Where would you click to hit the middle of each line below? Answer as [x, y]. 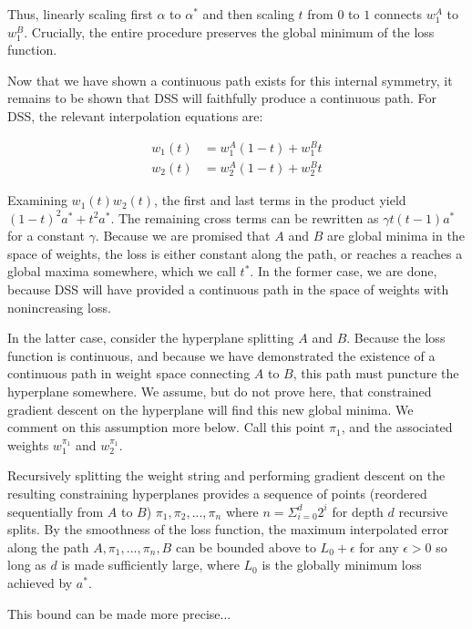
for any [379, 547]
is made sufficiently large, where [150, 565]
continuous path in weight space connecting [129, 373]
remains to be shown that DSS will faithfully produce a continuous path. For [222, 98]
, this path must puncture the [376, 373]
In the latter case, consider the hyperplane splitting [151, 338]
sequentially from [56, 511]
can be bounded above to [246, 547]
